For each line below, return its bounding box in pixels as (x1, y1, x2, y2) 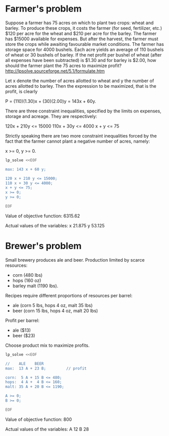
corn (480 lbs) (12, 272, 43, 278)
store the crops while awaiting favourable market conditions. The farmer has (5, 41, 164, 47)
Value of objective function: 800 (5, 416, 72, 422)
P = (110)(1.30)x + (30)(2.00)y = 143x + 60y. (5, 98, 97, 104)
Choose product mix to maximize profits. (5, 342, 90, 348)
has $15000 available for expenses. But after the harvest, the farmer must (5, 36, 158, 42)
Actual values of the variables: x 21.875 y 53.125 (5, 222, 105, 228)
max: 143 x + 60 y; (5, 167, 46, 172)
